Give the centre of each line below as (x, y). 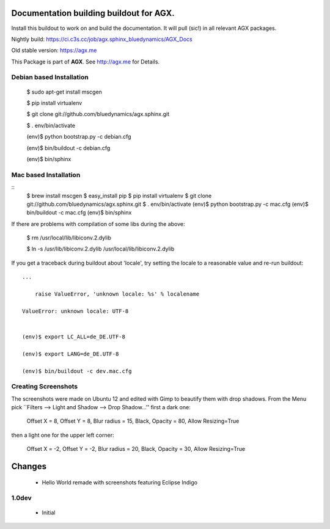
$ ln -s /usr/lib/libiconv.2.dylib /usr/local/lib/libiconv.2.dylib (101, 249)
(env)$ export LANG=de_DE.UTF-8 (71, 354)
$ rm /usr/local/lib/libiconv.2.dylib (69, 238)
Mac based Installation (46, 175)
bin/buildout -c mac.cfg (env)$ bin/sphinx (79, 213)
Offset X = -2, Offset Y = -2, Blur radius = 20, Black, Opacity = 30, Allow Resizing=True (136, 449)
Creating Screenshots (45, 387)
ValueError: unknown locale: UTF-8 (75, 311)
